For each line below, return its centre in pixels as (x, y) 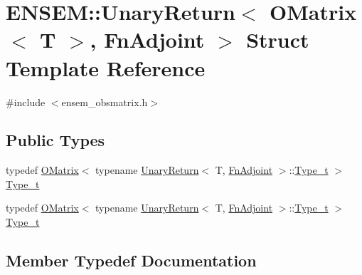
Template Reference (106, 67)
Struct (278, 40)
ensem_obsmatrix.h (105, 102)
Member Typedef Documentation (131, 260)
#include (26, 102)
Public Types (55, 140)
